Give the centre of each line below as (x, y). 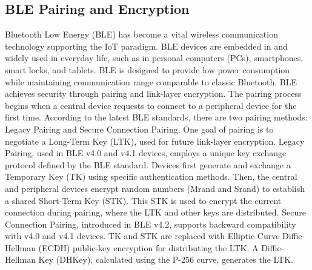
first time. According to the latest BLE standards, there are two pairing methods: (156, 117)
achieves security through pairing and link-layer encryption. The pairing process (153, 94)
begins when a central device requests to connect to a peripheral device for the (151, 105)
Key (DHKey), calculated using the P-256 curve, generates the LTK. (166, 259)
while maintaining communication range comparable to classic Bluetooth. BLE (151, 81)
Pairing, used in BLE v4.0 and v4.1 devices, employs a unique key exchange (146, 153)
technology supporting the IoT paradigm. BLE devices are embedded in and (146, 46)
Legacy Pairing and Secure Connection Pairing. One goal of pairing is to (139, 129)
